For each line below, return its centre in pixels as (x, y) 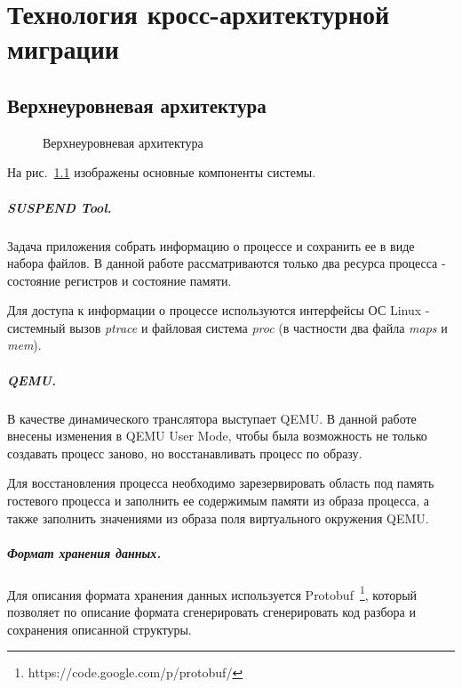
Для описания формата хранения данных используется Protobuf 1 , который (212, 593)
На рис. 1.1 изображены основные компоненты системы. (162, 172)
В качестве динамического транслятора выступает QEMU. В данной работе (212, 418)
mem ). (24, 345)
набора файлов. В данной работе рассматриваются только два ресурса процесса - (227, 263)
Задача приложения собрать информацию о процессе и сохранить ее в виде (211, 245)
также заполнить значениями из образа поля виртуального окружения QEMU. (218, 518)
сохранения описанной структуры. (100, 629)
